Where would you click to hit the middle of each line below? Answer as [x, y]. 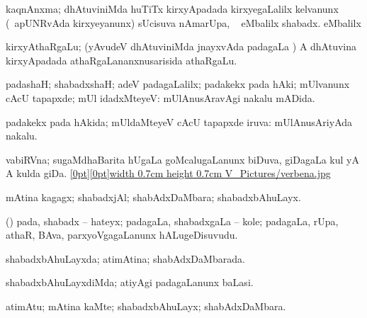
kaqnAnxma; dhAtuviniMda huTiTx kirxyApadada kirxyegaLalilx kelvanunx [172, 8]
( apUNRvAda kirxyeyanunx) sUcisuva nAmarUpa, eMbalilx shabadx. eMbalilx [183, 22]
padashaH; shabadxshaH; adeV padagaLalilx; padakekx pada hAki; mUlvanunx [178, 84]
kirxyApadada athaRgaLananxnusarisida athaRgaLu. [122, 60]
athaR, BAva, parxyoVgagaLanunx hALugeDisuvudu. [122, 235]
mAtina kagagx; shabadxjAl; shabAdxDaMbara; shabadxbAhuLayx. [153, 197]
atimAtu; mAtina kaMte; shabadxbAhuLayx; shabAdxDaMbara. [146, 306]
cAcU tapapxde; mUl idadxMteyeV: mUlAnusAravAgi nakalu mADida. [160, 97]
